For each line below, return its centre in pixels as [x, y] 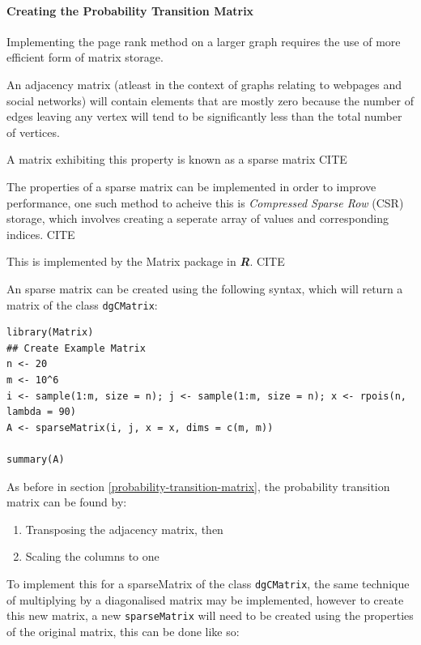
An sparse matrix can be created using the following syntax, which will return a [205, 288]
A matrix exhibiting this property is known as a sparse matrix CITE [177, 159]
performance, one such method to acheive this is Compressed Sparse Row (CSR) [205, 202]
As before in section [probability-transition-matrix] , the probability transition [198, 486]
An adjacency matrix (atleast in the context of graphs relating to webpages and [204, 84]
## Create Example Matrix [76, 348]
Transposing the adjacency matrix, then [124, 529]
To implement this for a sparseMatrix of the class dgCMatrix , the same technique [208, 583]
